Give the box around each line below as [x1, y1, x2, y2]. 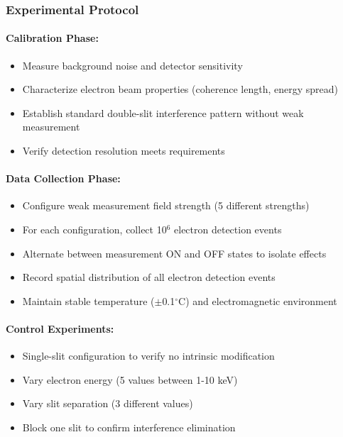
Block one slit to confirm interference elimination [22, 419, 236, 434]
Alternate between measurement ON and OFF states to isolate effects [22, 245, 327, 260]
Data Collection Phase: [6, 171, 121, 186]
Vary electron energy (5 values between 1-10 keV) [22, 372, 238, 387]
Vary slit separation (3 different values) [22, 396, 193, 411]
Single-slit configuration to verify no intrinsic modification [22, 348, 275, 363]
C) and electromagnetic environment [178, 293, 337, 308]
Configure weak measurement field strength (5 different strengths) [22, 198, 310, 213]
